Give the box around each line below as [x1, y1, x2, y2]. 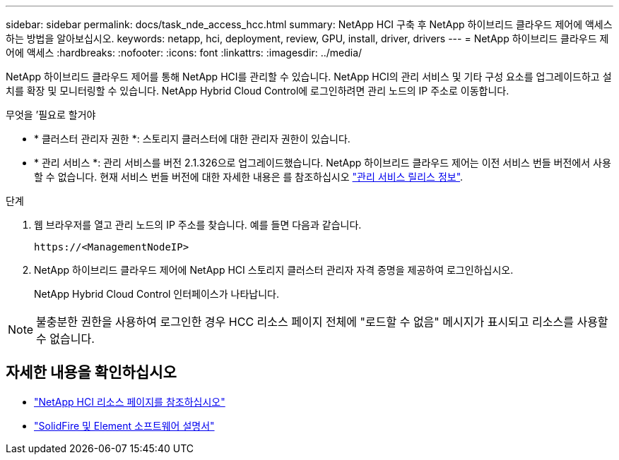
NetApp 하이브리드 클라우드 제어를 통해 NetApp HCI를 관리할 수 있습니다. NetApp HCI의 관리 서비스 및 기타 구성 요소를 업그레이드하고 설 [6, 71, 612, 83]
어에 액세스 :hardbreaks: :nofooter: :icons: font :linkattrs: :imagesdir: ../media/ [6, 47, 362, 59]
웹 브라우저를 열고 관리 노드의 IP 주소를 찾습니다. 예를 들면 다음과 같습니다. [34, 219, 362, 231]
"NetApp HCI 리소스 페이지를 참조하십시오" [34, 395, 225, 408]
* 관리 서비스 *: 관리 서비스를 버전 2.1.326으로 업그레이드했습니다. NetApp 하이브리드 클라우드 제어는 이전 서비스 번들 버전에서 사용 [34, 157, 611, 169]
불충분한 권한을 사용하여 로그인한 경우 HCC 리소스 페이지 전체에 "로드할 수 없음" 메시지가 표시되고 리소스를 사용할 [36, 315, 608, 329]
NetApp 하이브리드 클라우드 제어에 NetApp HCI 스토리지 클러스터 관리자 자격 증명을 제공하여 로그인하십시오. [34, 264, 514, 276]
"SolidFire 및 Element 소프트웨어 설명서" [34, 419, 215, 432]
